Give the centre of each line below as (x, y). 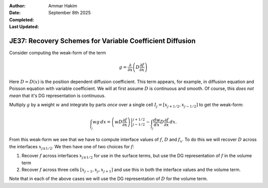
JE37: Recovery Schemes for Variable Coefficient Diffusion (102, 41)
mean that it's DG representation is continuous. (58, 95)
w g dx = (102, 122)
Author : (17, 6)
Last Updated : (24, 27)
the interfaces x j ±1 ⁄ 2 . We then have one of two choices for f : (72, 147)
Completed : (22, 19)
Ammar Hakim (63, 6)
